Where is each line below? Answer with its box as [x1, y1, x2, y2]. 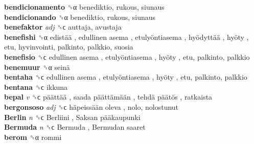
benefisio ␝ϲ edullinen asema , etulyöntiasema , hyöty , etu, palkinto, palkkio [4, 51, 250, 62]
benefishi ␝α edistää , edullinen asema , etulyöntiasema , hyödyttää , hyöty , [4, 31, 249, 42]
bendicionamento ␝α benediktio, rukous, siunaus [4, 2, 165, 12]
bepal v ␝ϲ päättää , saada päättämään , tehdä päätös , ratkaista [4, 91, 213, 102]
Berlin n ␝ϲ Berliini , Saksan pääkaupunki [4, 111, 141, 122]
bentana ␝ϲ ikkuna [4, 81, 68, 92]
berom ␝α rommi [4, 131, 62, 142]
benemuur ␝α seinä [4, 61, 70, 72]
